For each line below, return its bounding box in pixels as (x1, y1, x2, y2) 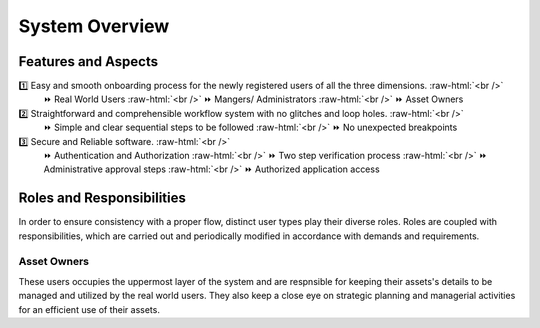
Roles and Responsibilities (18, 190, 187, 207)
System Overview (18, 15, 170, 37)
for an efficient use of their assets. (18, 303, 160, 315)
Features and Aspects (18, 53, 159, 70)
